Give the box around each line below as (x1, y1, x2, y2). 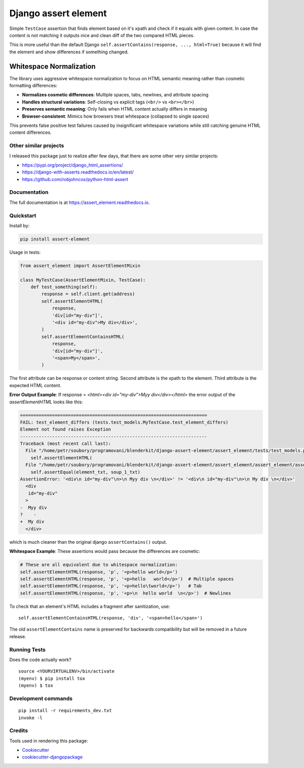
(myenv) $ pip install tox (18, 675, 86, 681)
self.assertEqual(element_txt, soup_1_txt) (30, 469, 140, 475)
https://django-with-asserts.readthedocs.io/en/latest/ (22, 169, 134, 175)
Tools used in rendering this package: (9, 738, 88, 744)
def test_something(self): (30, 284, 98, 290)
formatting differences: (9, 83, 58, 89)
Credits (9, 727, 28, 734)
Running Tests (9, 646, 46, 653)
